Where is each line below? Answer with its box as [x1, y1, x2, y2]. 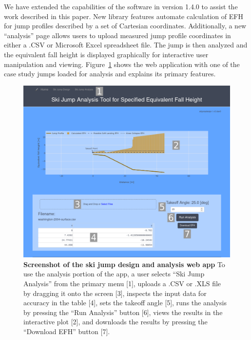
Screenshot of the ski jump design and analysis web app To [23, 259, 225, 269]
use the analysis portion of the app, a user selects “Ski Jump [23, 269, 205, 279]
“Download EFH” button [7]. [23, 326, 110, 337]
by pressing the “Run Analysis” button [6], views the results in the [23, 307, 223, 317]
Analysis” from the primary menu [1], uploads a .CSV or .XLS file [23, 278, 221, 289]
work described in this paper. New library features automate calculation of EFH [4, 11, 243, 21]
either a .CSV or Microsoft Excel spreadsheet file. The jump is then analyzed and [4, 40, 248, 50]
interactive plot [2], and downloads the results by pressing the [23, 317, 208, 327]
